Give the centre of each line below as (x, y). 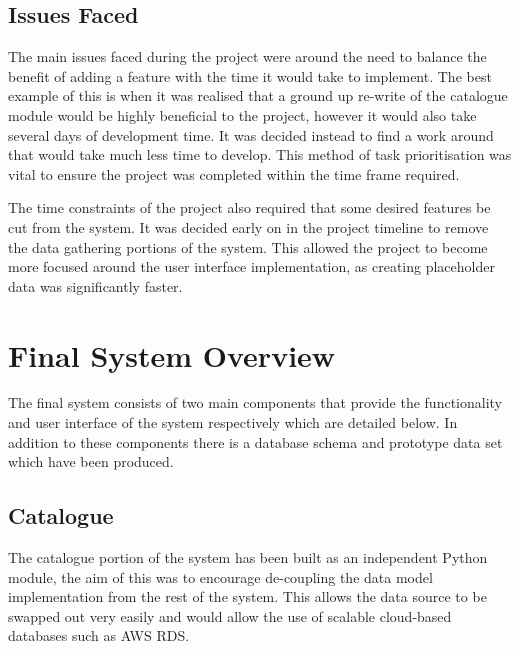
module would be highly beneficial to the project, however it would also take (242, 114)
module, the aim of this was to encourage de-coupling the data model (220, 576)
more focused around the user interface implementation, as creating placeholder (251, 266)
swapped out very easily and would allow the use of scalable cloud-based (230, 615)
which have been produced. (91, 461)
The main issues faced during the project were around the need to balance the (247, 56)
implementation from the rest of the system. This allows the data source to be (247, 596)
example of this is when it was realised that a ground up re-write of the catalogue (258, 95)
